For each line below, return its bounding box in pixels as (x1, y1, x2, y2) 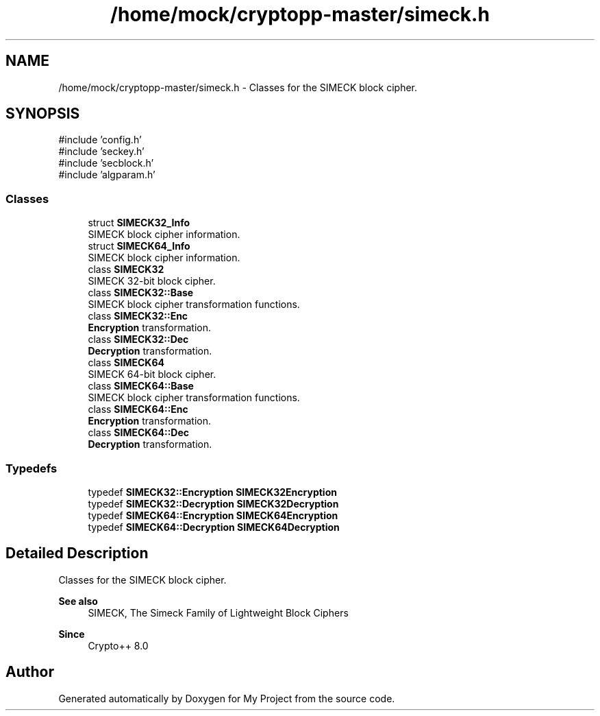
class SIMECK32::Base (88, 287, 194, 299)
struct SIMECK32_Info (88, 217, 190, 229)
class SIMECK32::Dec (88, 333, 189, 346)
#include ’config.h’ (58, 134, 142, 146)
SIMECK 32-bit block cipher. (88, 275, 216, 287)
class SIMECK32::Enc (88, 310, 188, 322)
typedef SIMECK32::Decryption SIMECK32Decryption (88, 497, 339, 510)
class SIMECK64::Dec (88, 427, 190, 439)
